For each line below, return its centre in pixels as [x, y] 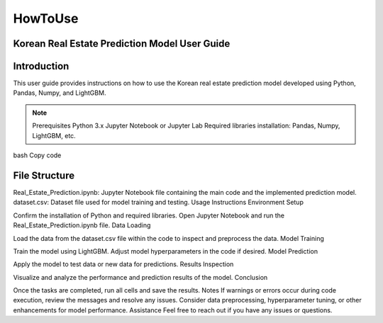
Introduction [41, 66]
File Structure [44, 175]
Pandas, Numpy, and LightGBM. [60, 93]
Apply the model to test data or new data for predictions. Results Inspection [123, 264]
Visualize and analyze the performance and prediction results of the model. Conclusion [140, 277]
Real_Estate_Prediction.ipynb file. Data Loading [82, 225]
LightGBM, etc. [54, 135]
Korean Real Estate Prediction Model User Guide [122, 44]
